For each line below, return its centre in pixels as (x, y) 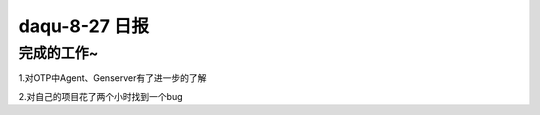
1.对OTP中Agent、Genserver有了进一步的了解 (112, 78)
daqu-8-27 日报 (84, 26)
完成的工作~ (58, 53)
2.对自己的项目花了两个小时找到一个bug (101, 96)
